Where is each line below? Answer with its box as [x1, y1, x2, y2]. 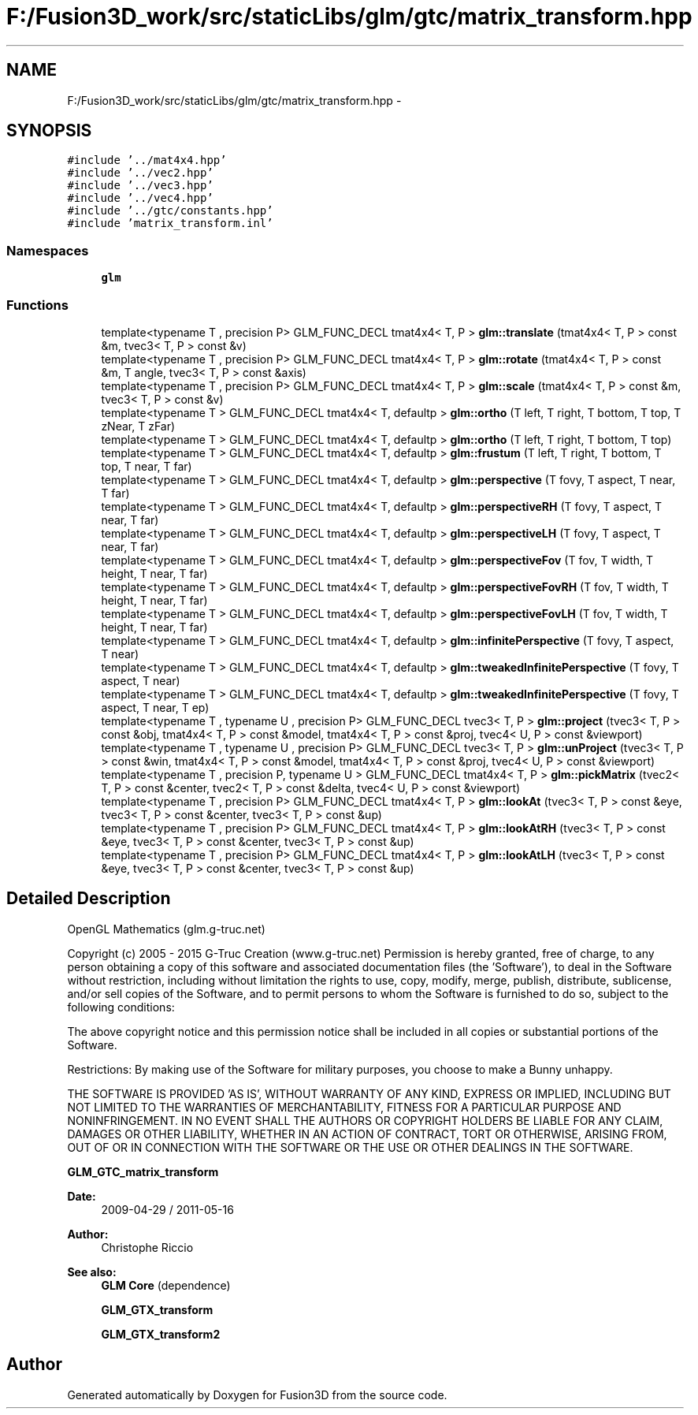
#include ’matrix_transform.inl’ [67, 217, 273, 230]
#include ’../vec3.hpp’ [67, 179, 213, 192]
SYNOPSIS [6, 121, 92, 141]
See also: [67, 1264, 117, 1279]
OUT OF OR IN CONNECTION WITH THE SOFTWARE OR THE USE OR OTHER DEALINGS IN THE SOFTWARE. [67, 1140, 633, 1154]
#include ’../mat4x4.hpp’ [67, 154, 227, 167]
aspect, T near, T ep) [101, 700, 210, 714]
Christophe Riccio [101, 1240, 194, 1254]
